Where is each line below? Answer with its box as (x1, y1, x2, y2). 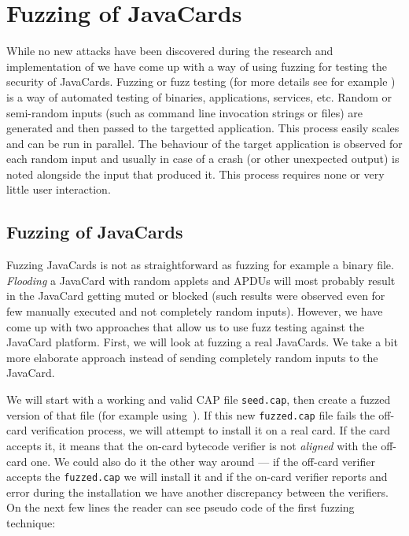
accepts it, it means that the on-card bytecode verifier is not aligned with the (6, 437, 378, 453)
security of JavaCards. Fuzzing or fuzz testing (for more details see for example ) (6, 73, 396, 90)
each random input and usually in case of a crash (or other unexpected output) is (6, 150, 400, 167)
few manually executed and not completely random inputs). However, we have (6, 303, 383, 320)
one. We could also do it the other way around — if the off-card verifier (31, 453, 375, 469)
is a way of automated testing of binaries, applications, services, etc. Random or (6, 88, 392, 105)
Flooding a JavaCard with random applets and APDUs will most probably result (6, 272, 396, 288)
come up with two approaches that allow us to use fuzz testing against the (6, 318, 364, 335)
